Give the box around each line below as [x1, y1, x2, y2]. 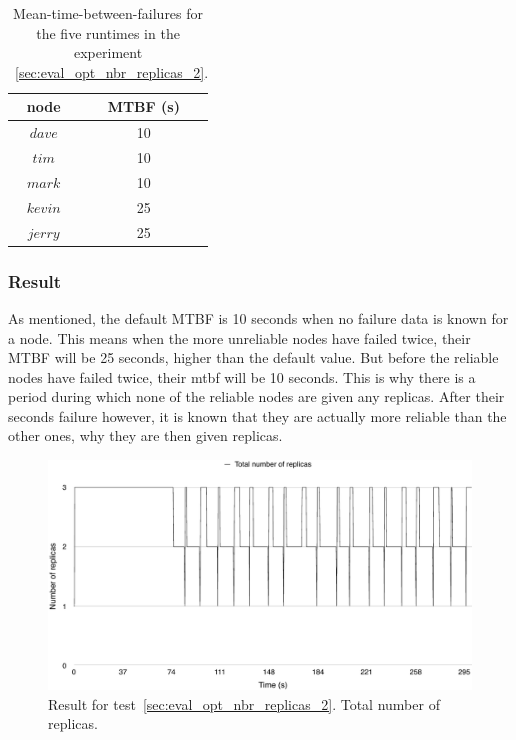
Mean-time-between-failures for [13, 3, 204, 23]
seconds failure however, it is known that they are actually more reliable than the [8, 405, 507, 426]
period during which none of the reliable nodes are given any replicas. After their [8, 386, 505, 407]
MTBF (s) [107, 96, 180, 117]
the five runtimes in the [36, 22, 180, 43]
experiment [74, 42, 143, 63]
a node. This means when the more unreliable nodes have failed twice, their [8, 327, 471, 348]
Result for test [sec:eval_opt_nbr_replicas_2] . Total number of [48, 693, 440, 714]
